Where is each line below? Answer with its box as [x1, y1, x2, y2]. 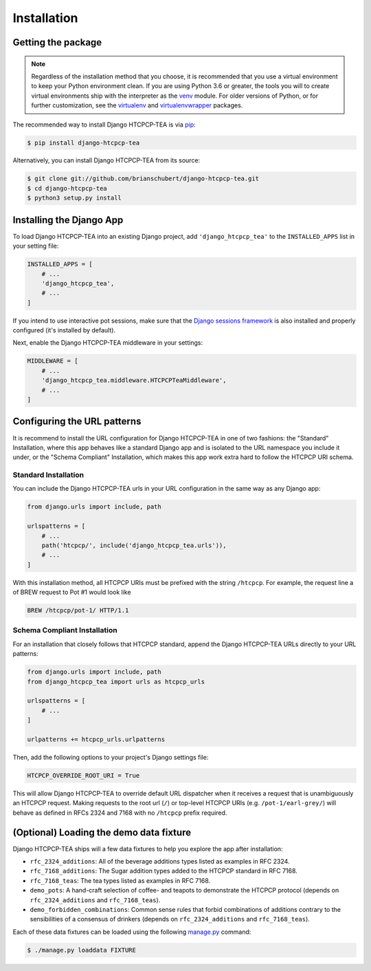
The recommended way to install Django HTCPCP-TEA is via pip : [12, 120, 196, 129]
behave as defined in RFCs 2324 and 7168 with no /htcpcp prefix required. [12, 809, 227, 817]
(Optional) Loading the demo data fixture [12, 826, 192, 838]
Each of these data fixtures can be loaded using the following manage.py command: [12, 928, 251, 936]
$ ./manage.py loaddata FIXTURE [27, 946, 137, 954]
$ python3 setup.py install [27, 194, 122, 202]
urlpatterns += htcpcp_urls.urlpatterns [27, 735, 165, 743]
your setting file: [12, 242, 59, 250]
